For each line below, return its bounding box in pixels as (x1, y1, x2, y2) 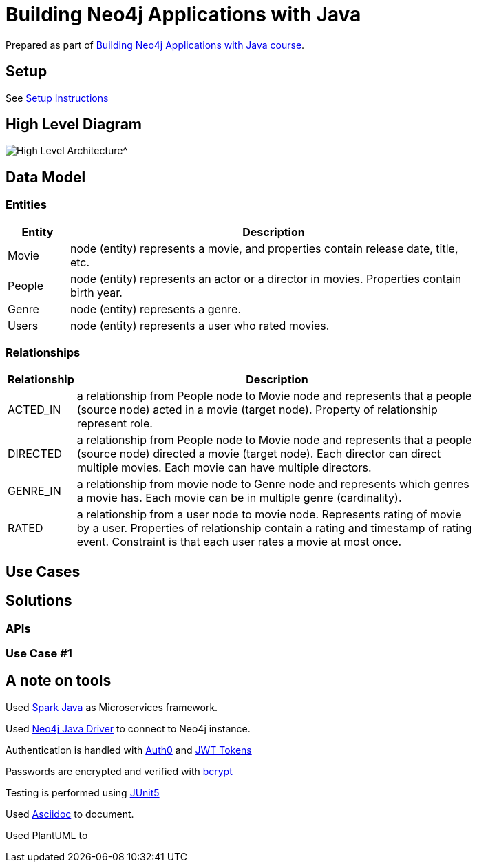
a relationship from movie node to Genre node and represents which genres (76, 477, 469, 491)
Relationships (6, 346, 81, 360)
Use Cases (6, 562, 81, 580)
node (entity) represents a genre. (70, 301, 242, 316)
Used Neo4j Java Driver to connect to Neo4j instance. (6, 722, 251, 734)
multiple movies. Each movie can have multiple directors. (76, 461, 372, 475)
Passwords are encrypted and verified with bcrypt (6, 765, 233, 777)
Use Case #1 (6, 646, 72, 661)
